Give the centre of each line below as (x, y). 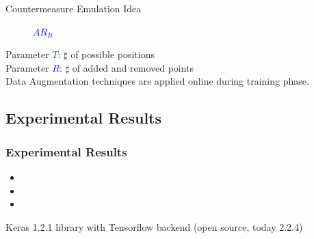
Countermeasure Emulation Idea (74, 8)
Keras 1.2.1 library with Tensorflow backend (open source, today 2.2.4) (154, 226)
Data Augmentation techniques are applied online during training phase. (157, 81)
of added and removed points (133, 67)
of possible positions (113, 54)
